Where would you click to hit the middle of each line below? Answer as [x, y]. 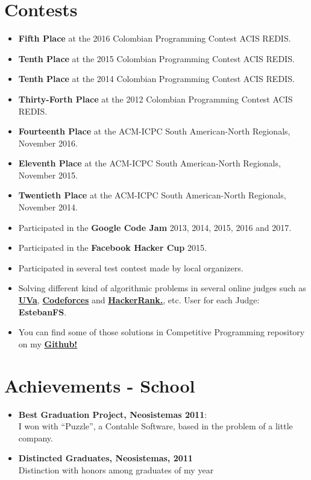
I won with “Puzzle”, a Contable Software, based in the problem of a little [155, 426]
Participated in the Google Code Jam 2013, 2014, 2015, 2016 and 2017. [155, 227]
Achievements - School [100, 385]
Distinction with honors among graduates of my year [116, 469]
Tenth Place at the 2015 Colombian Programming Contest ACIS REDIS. [156, 58]
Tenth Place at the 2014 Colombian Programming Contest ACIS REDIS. [156, 79]
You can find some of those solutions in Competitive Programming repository [162, 332]
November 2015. [48, 175]
